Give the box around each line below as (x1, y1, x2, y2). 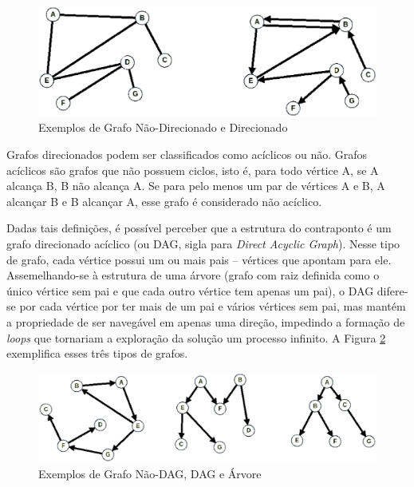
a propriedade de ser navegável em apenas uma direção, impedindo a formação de (6, 314, 405, 330)
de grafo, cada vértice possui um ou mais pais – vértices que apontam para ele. (6, 251, 392, 267)
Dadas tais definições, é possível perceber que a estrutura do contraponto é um (6, 220, 392, 236)
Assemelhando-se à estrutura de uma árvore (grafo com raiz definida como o (6, 267, 380, 283)
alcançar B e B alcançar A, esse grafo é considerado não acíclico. (6, 192, 322, 209)
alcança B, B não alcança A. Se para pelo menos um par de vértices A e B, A (6, 177, 385, 194)
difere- (377, 282, 408, 299)
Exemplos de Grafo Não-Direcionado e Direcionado (38, 119, 288, 136)
